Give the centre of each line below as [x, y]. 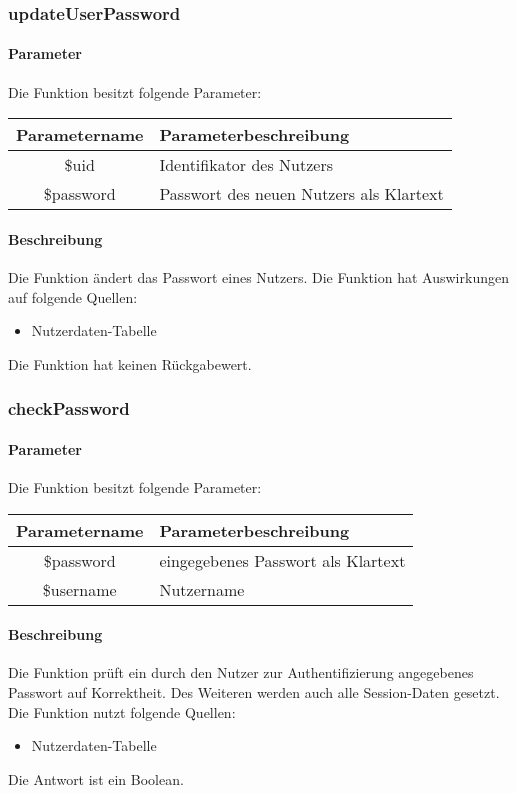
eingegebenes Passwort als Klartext [282, 560]
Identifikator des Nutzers [246, 165]
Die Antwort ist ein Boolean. [96, 778]
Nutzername [202, 589]
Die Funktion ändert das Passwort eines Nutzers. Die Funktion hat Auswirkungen [258, 277]
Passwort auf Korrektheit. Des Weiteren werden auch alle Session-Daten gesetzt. [254, 692]
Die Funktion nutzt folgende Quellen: [122, 711]
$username [79, 589]
